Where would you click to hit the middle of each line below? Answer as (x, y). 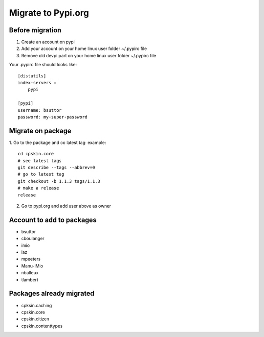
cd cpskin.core (36, 154)
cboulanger (33, 239)
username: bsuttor (40, 110)
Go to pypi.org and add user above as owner (66, 206)
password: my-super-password (53, 117)
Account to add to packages (53, 220)
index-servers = (37, 83)
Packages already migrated (52, 294)
